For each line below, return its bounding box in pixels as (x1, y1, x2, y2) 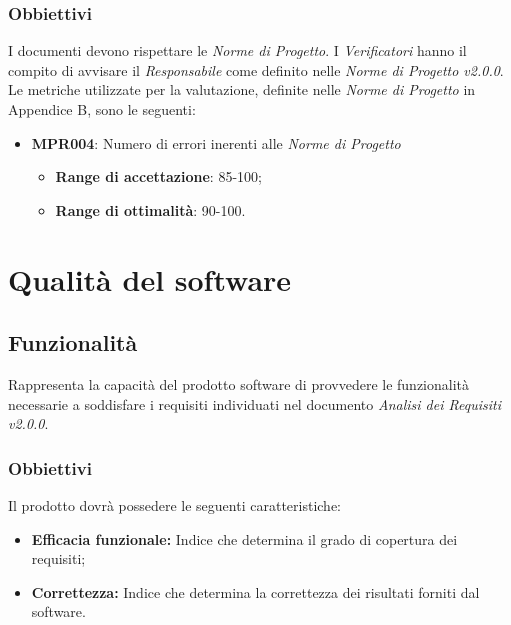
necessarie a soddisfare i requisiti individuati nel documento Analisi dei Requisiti (8, 393, 501, 414)
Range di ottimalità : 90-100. (55, 199, 246, 220)
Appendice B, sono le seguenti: (8, 99, 196, 119)
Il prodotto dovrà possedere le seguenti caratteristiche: (8, 494, 341, 515)
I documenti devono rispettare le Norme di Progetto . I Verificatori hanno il (8, 40, 467, 61)
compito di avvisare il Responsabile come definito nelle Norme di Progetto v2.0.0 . (8, 59, 504, 80)
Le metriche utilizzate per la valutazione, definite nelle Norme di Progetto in (8, 79, 476, 100)
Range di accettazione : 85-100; (55, 166, 262, 187)
